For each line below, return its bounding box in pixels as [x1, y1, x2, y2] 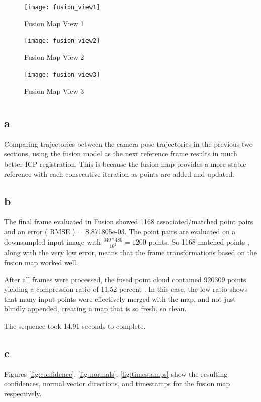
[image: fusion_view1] [24, 4, 100, 11]
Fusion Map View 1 [24, 18, 84, 28]
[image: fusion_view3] [24, 71, 100, 78]
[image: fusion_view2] [24, 37, 100, 45]
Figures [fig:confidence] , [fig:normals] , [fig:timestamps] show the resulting [4, 368, 228, 379]
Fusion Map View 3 [24, 86, 84, 96]
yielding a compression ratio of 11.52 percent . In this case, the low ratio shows [4, 284, 247, 294]
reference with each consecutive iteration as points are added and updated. [4, 168, 235, 179]
